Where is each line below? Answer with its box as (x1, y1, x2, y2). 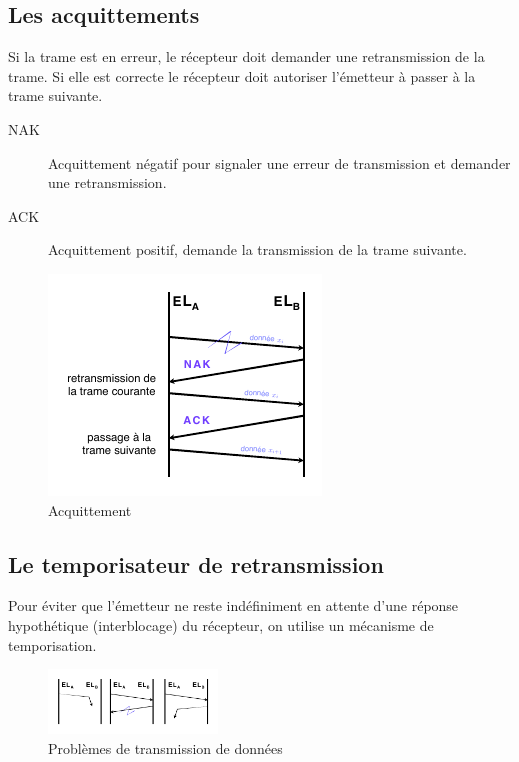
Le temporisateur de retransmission (8, 548, 384, 579)
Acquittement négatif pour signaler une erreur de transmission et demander (48, 152, 511, 173)
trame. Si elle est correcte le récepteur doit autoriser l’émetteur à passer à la (8, 65, 476, 86)
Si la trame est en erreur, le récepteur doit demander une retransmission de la (8, 46, 485, 67)
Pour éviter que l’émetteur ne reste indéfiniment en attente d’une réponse (8, 595, 459, 616)
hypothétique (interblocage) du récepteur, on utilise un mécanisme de (8, 614, 434, 635)
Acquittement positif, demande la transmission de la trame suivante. (48, 239, 467, 260)
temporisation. (8, 634, 97, 655)
